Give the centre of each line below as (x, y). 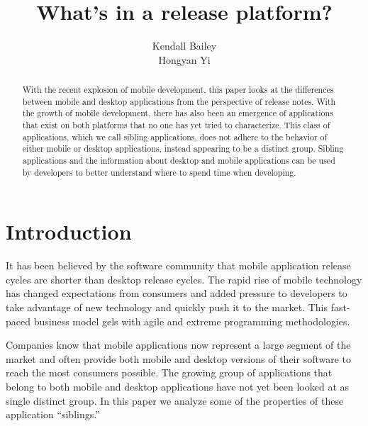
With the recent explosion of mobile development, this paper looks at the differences (178, 90)
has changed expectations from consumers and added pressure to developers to (177, 293)
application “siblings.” (53, 414)
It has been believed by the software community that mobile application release (178, 265)
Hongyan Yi (184, 59)
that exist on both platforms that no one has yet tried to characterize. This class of (176, 125)
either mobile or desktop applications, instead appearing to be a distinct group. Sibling (183, 148)
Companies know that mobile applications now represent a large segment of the (178, 345)
